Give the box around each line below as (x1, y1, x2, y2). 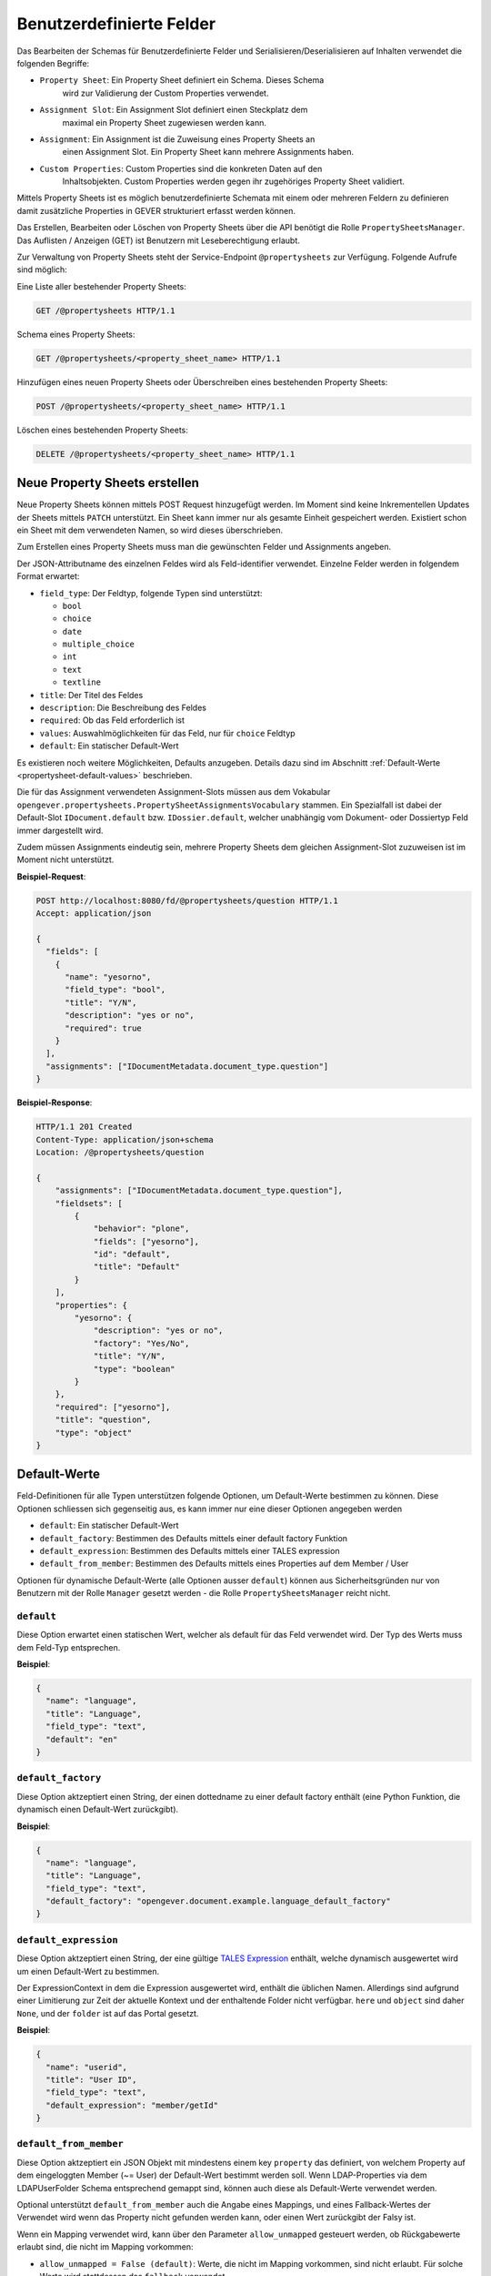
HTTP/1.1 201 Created (35, 1122, 133, 1133)
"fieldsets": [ (55, 1198, 123, 1208)
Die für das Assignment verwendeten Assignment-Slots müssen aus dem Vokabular (16, 787, 331, 798)
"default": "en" (45, 1734, 118, 1744)
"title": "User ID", (45, 2074, 137, 2085)
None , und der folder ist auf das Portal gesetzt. (16, 2007, 199, 2018)
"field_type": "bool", (65, 984, 166, 995)
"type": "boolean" (93, 1364, 176, 1374)
